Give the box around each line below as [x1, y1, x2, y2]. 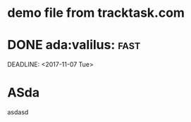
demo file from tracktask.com [7, 5, 185, 21]
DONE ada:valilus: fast [7, 37, 141, 53]
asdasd [7, 108, 29, 116]
